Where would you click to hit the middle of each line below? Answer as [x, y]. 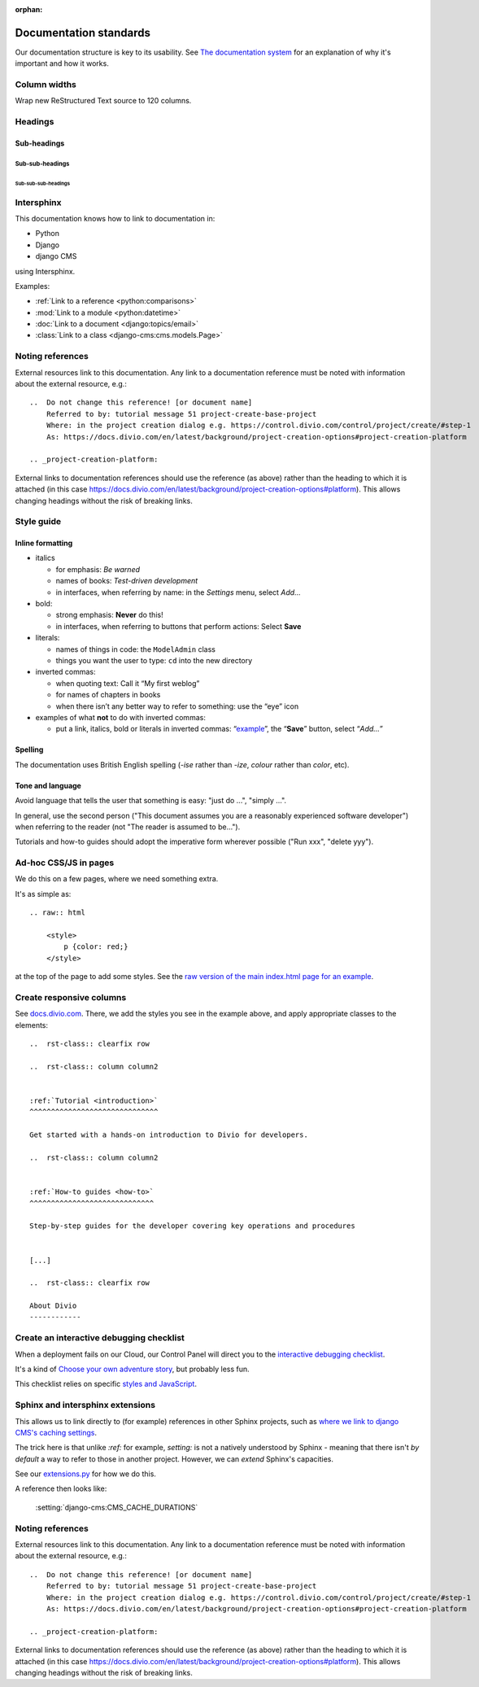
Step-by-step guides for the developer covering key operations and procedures [192, 1226]
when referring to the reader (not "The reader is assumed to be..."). [128, 827]
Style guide [38, 522]
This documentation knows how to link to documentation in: [115, 218]
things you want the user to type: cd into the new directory [154, 660]
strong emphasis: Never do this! [109, 615]
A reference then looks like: [61, 1488]
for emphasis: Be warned [98, 569]
